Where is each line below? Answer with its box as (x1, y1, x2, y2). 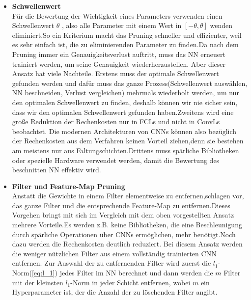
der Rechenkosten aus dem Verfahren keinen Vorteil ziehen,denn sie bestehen (12, 136, 244, 146)
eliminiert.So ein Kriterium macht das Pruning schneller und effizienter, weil (12, 29, 242, 40)
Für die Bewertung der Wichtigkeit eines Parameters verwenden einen (12, 10, 223, 21)
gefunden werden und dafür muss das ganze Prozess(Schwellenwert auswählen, (12, 78, 248, 88)
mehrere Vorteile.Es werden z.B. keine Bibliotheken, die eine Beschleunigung (12, 219, 242, 230)
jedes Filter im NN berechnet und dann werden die (59, 268, 213, 278)
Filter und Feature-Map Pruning (12, 181, 125, 191)
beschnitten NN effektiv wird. (12, 164, 101, 175)
